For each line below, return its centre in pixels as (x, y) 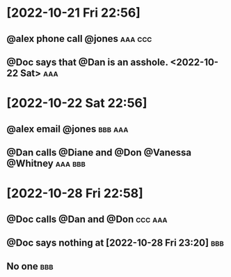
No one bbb (30, 267)
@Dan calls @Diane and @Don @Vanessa (99, 152)
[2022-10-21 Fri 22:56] (73, 13)
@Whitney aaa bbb (46, 163)
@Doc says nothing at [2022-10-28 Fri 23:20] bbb (115, 242)
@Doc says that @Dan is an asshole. (87, 62)
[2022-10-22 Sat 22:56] (77, 103)
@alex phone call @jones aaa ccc (79, 39)
